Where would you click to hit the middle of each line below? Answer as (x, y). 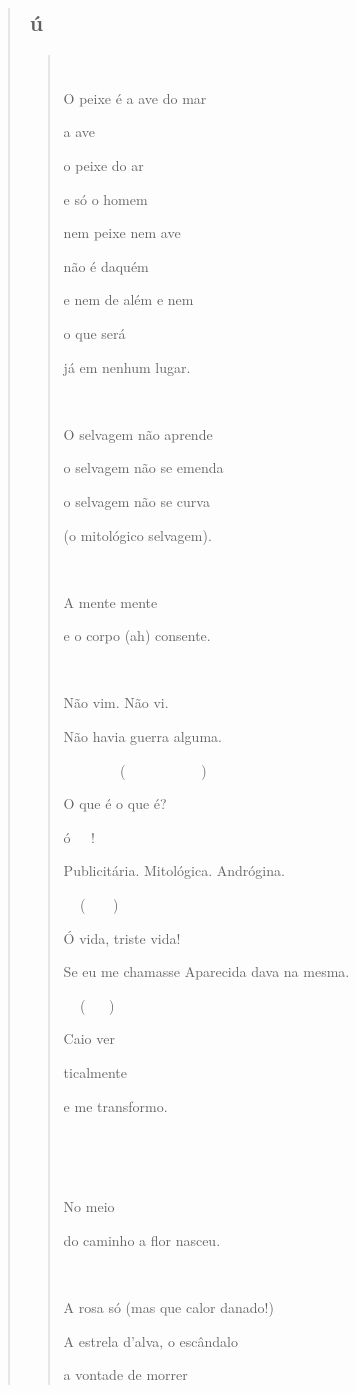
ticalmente (95, 1072)
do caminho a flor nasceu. (142, 1239)
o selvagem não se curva (136, 500)
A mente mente (110, 601)
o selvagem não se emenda (143, 467)
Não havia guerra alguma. (142, 736)
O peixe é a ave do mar (135, 97)
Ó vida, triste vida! (122, 937)
